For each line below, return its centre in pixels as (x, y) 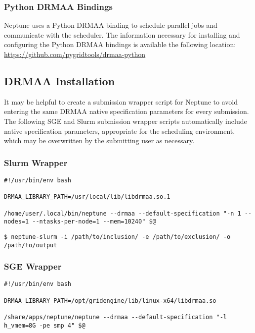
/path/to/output (31, 245)
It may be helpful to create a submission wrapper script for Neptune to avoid (121, 101)
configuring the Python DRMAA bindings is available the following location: (120, 44)
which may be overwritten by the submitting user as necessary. (99, 140)
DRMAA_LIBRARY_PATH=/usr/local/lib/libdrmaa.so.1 (87, 197)
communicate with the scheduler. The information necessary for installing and (122, 34)
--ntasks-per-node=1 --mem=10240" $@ (94, 222)
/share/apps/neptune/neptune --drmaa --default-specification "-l (116, 317)
